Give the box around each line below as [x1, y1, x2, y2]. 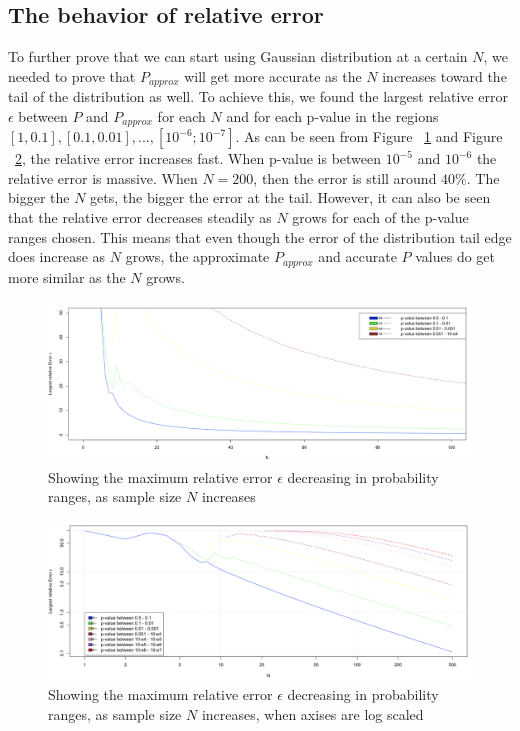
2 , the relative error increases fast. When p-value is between [15, 148, 382, 169]
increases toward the [382, 65, 507, 86]
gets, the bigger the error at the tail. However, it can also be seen [90, 187, 491, 208]
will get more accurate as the [184, 65, 362, 86]
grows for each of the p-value [292, 207, 469, 228]
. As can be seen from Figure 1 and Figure [235, 126, 503, 147]
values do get [415, 246, 495, 267]
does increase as [8, 246, 106, 267]
